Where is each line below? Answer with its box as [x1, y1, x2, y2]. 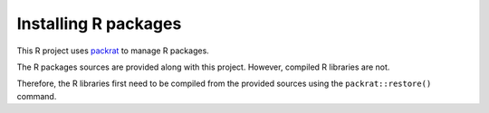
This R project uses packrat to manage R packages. [16, 45, 210, 56]
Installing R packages [16, 14, 182, 33]
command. [16, 90, 57, 101]
